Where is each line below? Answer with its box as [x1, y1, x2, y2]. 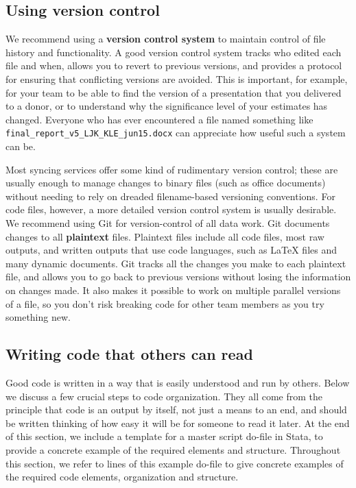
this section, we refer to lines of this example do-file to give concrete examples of [5, 456, 344, 470]
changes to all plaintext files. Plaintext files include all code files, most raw [5, 229, 324, 243]
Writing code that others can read [5, 343, 253, 365]
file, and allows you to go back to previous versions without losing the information [5, 269, 351, 284]
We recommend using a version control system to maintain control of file [5, 32, 326, 46]
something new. [5, 310, 71, 324]
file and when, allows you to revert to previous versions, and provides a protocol [5, 58, 342, 73]
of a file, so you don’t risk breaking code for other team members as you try [5, 296, 324, 310]
